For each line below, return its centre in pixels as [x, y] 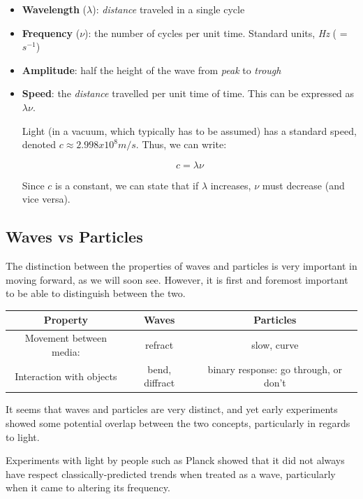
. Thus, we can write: [181, 144]
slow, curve [275, 345]
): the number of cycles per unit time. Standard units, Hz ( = [216, 32]
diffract [160, 383]
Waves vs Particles [74, 237]
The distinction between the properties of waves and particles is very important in [181, 266]
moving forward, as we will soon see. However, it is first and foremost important [177, 279]
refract [160, 345]
